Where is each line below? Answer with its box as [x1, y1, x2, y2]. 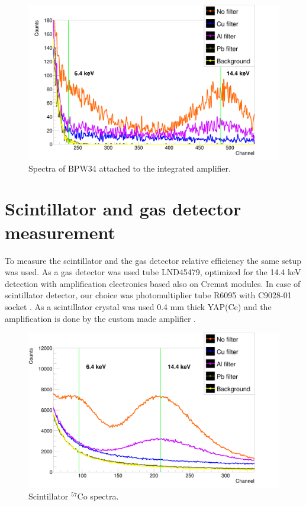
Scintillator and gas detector [5, 196, 241, 221]
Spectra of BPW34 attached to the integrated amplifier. [28, 162, 231, 174]
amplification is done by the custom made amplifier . [5, 312, 196, 324]
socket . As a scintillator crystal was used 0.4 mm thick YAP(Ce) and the [5, 300, 272, 312]
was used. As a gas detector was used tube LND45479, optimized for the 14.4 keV [5, 266, 301, 278]
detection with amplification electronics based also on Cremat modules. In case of [5, 277, 301, 289]
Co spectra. [77, 489, 119, 502]
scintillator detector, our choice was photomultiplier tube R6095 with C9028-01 [5, 289, 292, 301]
